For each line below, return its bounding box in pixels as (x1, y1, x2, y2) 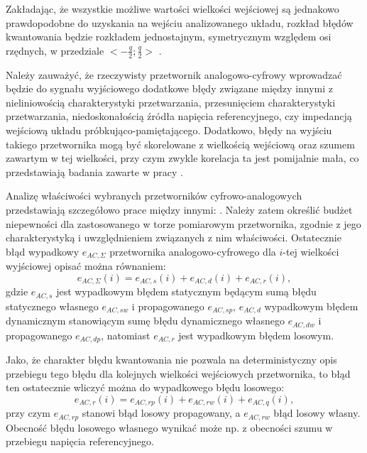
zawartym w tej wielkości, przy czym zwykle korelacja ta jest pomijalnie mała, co (6, 151, 359, 165)
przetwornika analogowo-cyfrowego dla (109, 244, 276, 258)
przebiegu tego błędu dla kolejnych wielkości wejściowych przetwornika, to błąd (6, 366, 351, 381)
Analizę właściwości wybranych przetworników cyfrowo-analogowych (6, 188, 302, 203)
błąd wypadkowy (6, 244, 80, 258)
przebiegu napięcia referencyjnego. (6, 434, 154, 449)
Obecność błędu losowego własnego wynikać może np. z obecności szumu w (6, 420, 333, 435)
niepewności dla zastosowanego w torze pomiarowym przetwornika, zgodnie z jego (6, 216, 361, 231)
